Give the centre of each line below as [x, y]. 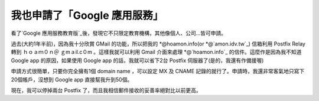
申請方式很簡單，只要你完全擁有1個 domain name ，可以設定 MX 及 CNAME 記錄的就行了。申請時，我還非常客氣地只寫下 [158, 71]
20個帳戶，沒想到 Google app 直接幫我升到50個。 [72, 79]
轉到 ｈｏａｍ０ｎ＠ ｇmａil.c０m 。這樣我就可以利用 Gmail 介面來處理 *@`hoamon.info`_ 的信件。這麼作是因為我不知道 [156, 52]
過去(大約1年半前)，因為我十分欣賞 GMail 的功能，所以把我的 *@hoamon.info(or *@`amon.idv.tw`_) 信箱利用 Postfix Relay [158, 44]
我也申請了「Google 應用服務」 [87, 15]
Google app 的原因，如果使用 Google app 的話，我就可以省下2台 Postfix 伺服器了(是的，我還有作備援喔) [137, 60]
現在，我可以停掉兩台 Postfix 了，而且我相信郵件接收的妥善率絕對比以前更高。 [106, 90]
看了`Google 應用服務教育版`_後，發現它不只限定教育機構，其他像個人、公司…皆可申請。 [119, 33]
